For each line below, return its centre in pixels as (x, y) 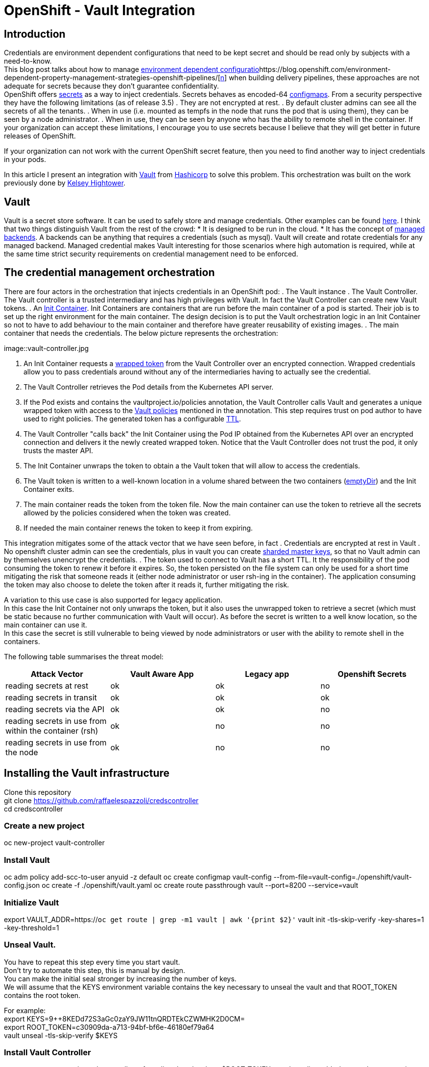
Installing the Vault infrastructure (87, 773)
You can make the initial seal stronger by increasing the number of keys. (120, 978)
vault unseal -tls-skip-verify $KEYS (61, 1035)
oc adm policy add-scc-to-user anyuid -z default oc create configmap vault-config (138, 877)
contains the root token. (42, 995)
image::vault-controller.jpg (47, 348)
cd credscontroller (34, 809)
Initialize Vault (32, 902)
